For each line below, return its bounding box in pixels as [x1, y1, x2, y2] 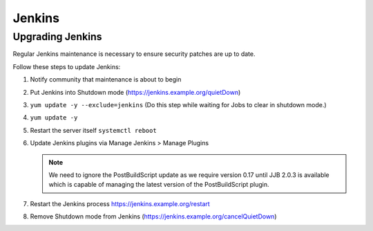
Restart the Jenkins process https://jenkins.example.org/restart [30, 199, 210, 207]
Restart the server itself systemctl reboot [30, 126, 157, 134]
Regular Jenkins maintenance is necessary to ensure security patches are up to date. [12, 50, 256, 58]
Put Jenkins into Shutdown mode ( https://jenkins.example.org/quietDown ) [30, 88, 241, 96]
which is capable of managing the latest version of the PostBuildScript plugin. [48, 181, 269, 189]
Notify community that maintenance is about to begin [30, 75, 182, 84]
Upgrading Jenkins [12, 30, 102, 43]
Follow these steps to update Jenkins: [12, 62, 121, 71]
